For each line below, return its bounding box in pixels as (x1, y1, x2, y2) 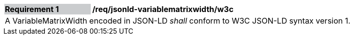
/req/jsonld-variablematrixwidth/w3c (92, 4, 234, 14)
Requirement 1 (5, 4, 59, 14)
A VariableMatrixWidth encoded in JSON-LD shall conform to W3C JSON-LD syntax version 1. (5, 16, 351, 26)
